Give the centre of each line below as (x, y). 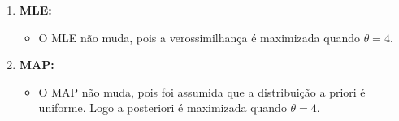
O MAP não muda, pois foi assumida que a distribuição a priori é (202, 91)
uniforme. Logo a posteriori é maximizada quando (163, 108)
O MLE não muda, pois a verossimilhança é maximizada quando (199, 37)
